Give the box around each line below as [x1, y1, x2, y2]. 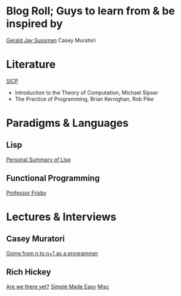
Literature [6, 58, 56, 71]
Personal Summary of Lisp [6, 155, 71, 163]
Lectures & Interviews [6, 210, 117, 224]
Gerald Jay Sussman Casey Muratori [6, 36, 96, 44]
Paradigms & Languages [6, 117, 129, 130]
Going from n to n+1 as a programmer [6, 249, 98, 257]
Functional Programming [6, 173, 100, 184]
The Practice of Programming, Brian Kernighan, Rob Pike [14, 95, 154, 102]
